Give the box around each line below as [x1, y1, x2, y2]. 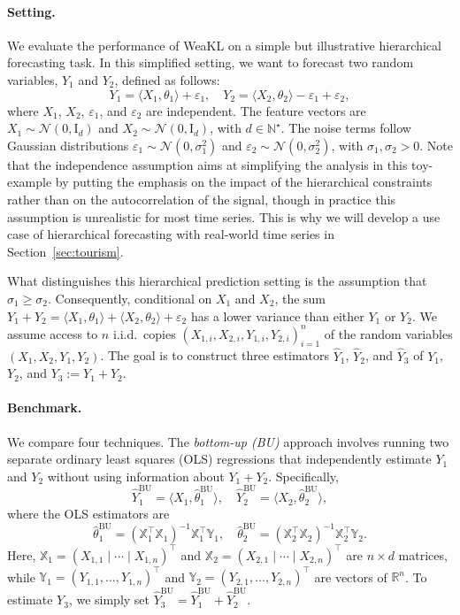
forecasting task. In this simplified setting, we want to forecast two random [7, 53, 414, 72]
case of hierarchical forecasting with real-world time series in [7, 225, 334, 243]
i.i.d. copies [112, 324, 176, 342]
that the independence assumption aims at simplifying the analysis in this [7, 155, 408, 173]
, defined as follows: [114, 70, 220, 88]
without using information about [47, 466, 225, 485]
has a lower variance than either [190, 306, 364, 325]
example [7, 173, 52, 191]
